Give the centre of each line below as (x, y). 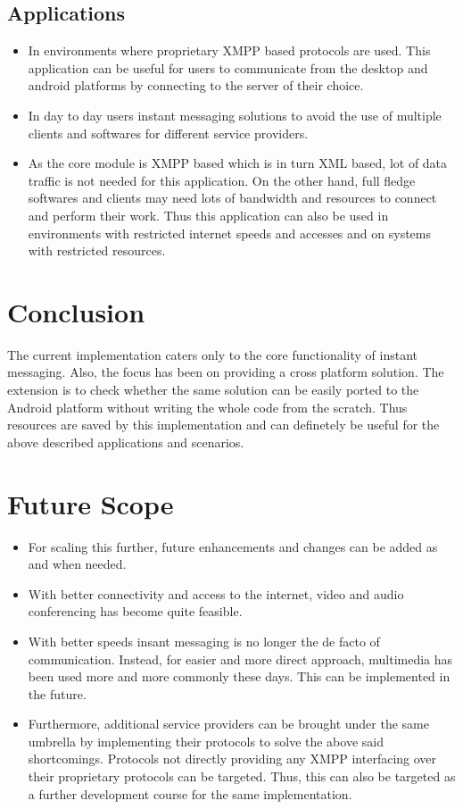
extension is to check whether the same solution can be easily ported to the (213, 390)
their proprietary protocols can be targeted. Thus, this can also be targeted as (242, 776)
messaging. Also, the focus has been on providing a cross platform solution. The (226, 372)
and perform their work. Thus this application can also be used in (208, 215)
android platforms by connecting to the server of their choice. (196, 85)
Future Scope (91, 503)
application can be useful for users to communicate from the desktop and (228, 67)
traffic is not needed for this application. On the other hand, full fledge (222, 180)
